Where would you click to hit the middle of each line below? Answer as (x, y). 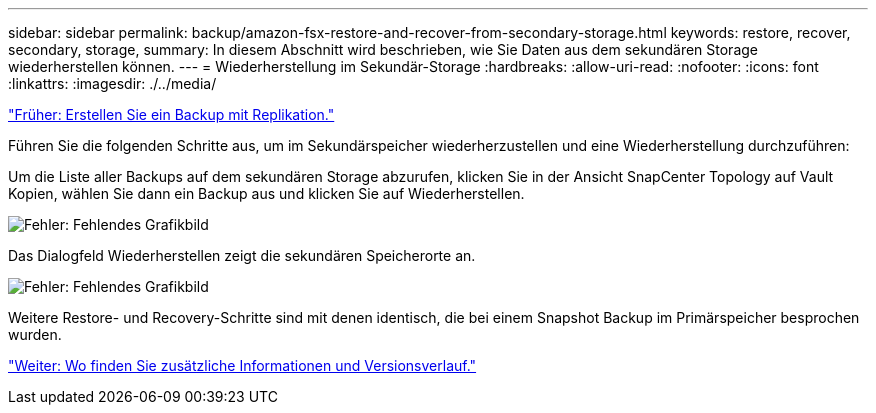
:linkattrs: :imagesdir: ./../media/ (112, 83)
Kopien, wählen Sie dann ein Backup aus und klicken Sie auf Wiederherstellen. (266, 193)
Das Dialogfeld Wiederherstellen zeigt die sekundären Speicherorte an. (242, 255)
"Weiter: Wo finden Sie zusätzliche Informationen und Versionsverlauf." (242, 365)
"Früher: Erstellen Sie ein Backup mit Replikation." (171, 114)
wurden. (35, 334)
